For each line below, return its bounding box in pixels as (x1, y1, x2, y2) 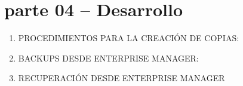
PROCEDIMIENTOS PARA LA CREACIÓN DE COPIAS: (18, 32, 239, 44)
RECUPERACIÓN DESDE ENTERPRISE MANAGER (18, 72, 225, 84)
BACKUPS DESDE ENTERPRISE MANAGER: (18, 51, 199, 64)
